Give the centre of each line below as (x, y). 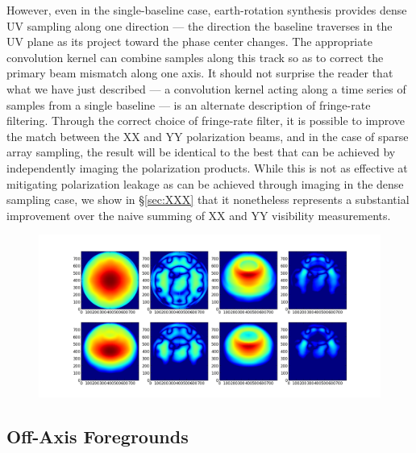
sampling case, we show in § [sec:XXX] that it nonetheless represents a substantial (208, 199)
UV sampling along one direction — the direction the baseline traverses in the (200, 25)
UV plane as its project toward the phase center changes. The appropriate (189, 42)
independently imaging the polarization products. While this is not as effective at (207, 167)
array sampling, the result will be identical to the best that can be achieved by (201, 152)
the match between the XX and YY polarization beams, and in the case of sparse (208, 136)
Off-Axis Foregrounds (98, 436)
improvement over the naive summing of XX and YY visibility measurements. (199, 215)
